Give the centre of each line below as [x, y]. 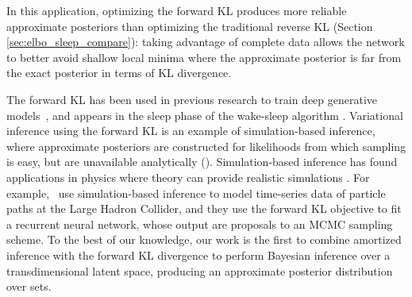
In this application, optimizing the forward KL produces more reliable [177, 10]
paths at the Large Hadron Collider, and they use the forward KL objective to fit [204, 208]
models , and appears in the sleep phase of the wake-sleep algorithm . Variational [205, 115]
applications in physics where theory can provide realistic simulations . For [188, 177]
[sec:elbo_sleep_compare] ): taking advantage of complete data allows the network [206, 42]
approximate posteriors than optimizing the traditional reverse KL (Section [190, 26]
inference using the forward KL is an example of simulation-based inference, [191, 131]
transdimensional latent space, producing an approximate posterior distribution [200, 270]
